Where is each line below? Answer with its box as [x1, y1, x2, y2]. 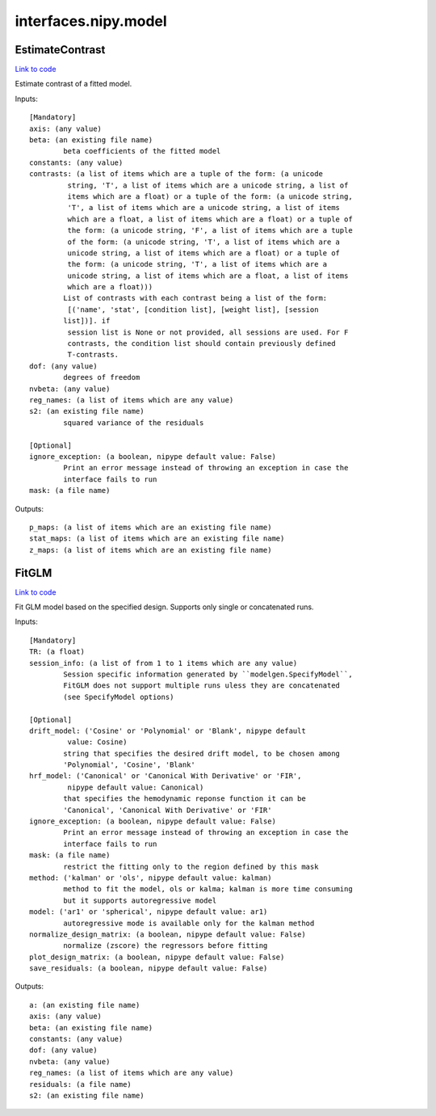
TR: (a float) [29, 647, 85, 656]
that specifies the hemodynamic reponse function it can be [63, 794, 306, 803]
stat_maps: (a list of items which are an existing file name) [29, 534, 285, 543]
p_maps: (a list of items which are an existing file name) [29, 522, 272, 532]
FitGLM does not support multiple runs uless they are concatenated [63, 681, 341, 690]
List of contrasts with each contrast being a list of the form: [63, 293, 328, 303]
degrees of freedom [63, 373, 140, 382]
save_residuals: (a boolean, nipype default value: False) [29, 964, 268, 973]
